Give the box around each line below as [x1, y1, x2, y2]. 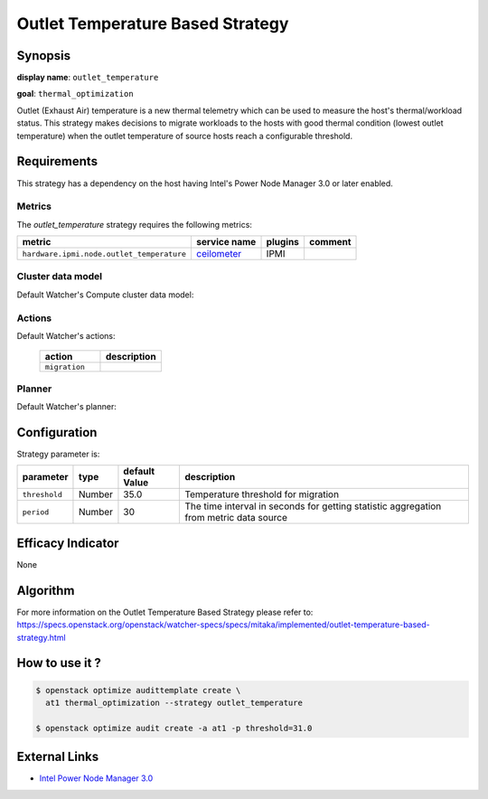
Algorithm [16, 583, 75, 598]
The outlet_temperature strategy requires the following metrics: [16, 219, 253, 230]
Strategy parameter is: [16, 448, 100, 459]
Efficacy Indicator [16, 535, 119, 550]
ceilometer [195, 248, 242, 260]
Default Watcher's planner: [16, 401, 117, 412]
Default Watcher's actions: [16, 330, 117, 341]
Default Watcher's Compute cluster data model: [16, 289, 194, 300]
